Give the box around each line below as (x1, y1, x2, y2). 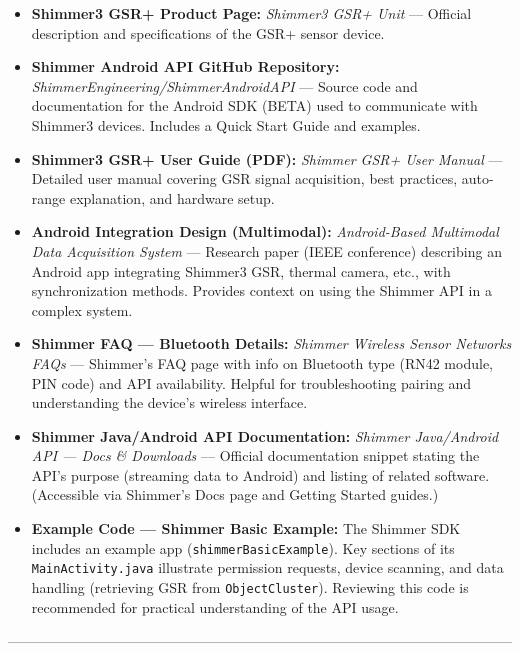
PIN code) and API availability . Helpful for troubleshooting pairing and (31, 372, 472, 393)
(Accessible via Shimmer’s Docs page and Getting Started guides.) (31, 484, 439, 505)
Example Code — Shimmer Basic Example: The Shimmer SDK (31, 518, 461, 539)
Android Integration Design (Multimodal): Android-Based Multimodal (31, 221, 499, 242)
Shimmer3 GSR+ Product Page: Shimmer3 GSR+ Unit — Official (31, 3, 472, 23)
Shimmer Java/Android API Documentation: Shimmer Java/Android (31, 425, 499, 446)
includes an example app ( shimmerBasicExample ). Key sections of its (31, 537, 455, 558)
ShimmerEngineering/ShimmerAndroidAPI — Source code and (31, 75, 418, 96)
